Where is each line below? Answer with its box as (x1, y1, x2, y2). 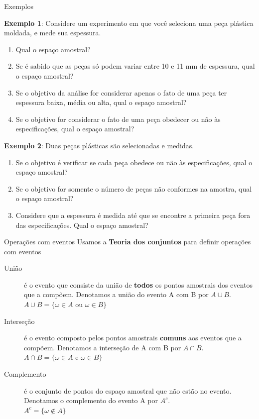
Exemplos (4, 1, 33, 11)
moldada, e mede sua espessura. (4, 27, 101, 38)
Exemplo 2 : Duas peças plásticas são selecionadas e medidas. (4, 140, 194, 150)
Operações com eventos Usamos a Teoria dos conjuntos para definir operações (4, 236, 251, 247)
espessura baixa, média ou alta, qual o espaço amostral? (15, 97, 187, 107)
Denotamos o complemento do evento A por (24, 395, 158, 406)
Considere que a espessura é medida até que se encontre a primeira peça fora (15, 209, 251, 220)
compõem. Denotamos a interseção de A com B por (24, 342, 181, 352)
